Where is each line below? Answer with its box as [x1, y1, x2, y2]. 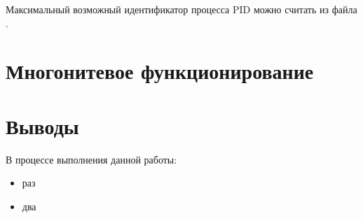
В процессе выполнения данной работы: [6, 152, 177, 166]
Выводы [6, 111, 79, 140]
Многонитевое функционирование [6, 57, 314, 85]
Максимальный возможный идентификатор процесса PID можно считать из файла [6, 2, 357, 16]
